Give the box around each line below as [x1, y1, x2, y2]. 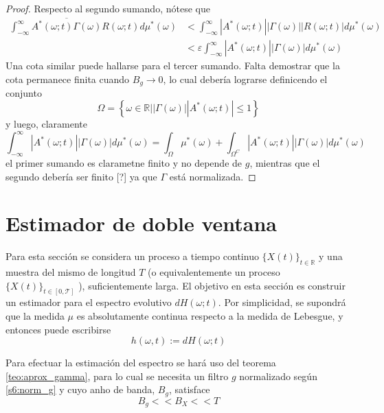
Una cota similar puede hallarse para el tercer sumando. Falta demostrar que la [5, 58, 340, 73]
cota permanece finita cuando [5, 71, 130, 86]
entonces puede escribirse [5, 322, 111, 336]
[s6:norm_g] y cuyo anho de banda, [5, 382, 155, 397]
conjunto [5, 86, 42, 100]
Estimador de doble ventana [5, 209, 278, 237]
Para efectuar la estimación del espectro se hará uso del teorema [5, 355, 276, 370]
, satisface [168, 382, 210, 397]
